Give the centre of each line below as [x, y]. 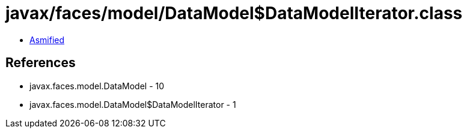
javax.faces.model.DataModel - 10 [97, 86]
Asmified [47, 40]
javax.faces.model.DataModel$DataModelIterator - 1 [133, 104]
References [41, 63]
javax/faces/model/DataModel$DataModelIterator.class [234, 13]
